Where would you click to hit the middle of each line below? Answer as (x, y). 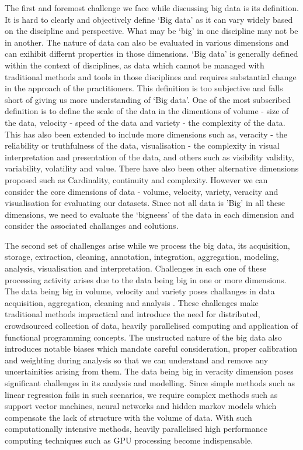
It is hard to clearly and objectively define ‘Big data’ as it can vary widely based (149, 19)
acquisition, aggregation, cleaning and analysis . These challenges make (132, 302)
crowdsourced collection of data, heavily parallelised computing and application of (151, 326)
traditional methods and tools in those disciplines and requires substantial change (151, 76)
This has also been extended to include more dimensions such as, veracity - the (146, 134)
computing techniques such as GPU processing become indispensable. (129, 440)
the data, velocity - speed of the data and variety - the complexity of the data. (145, 122)
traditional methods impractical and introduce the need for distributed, (133, 314)
